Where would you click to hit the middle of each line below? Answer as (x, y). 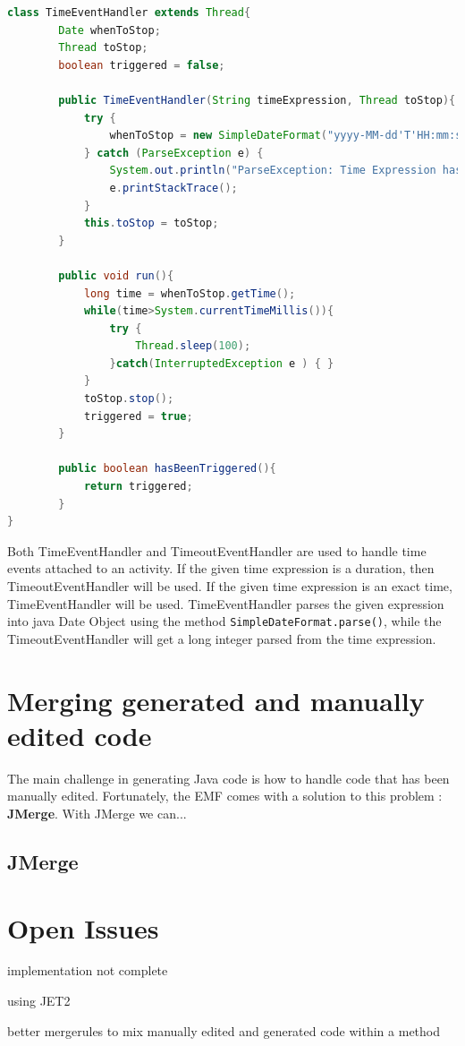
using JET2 (39, 1001)
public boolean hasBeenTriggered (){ (167, 469)
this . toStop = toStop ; (151, 223)
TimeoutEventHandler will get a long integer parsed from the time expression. (222, 638)
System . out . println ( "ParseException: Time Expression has (286, 171)
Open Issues (83, 927)
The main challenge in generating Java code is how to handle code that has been (228, 778)
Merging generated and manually (216, 700)
